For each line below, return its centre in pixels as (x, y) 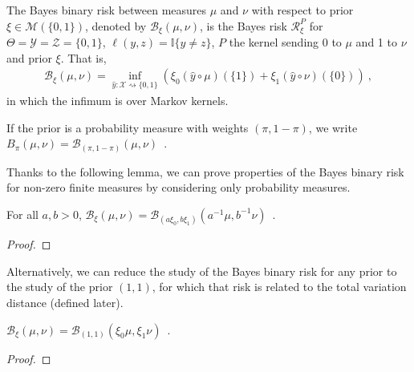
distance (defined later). (65, 302)
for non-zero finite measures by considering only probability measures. (179, 187)
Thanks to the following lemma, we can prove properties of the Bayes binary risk (205, 171)
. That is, (83, 57)
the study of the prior (60, 287)
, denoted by (116, 25)
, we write (333, 127)
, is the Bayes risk (244, 25)
